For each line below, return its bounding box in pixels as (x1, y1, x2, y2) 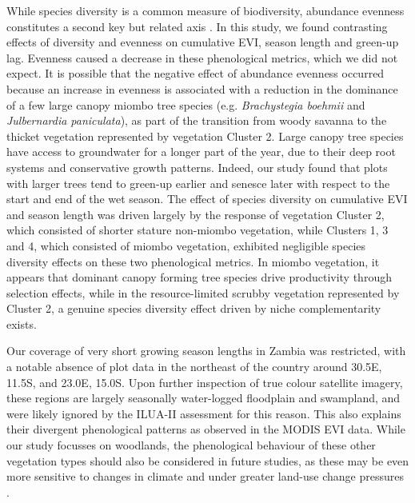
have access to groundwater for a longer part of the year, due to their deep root (6, 143, 396, 160)
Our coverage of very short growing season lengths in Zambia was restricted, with (6, 342, 406, 359)
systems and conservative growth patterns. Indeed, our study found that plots (6, 158, 388, 175)
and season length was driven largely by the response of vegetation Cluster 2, (6, 206, 385, 222)
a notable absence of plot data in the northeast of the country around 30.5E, (6, 358, 382, 375)
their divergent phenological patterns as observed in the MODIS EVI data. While (6, 421, 405, 437)
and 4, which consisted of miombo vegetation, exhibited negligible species (6, 237, 366, 253)
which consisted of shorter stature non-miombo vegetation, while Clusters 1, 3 (6, 222, 389, 238)
